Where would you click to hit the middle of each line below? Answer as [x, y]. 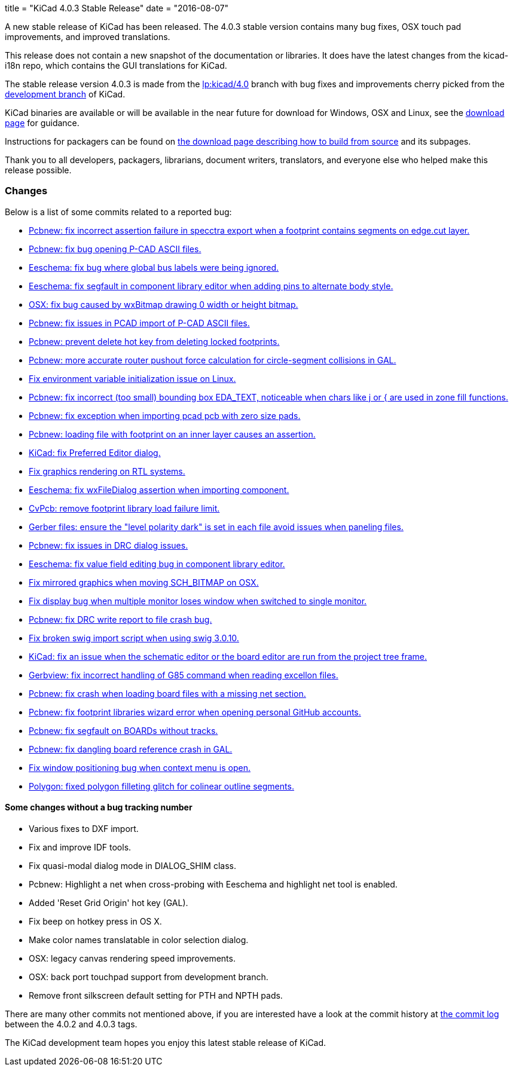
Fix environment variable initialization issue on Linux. [132, 378]
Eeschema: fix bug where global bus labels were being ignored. [154, 267]
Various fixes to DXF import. [84, 828]
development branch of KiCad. [65, 94]
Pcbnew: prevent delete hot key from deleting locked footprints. [154, 341]
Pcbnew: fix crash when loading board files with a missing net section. [167, 693]
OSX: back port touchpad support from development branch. [149, 977]
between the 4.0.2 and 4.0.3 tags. [71, 1024]
